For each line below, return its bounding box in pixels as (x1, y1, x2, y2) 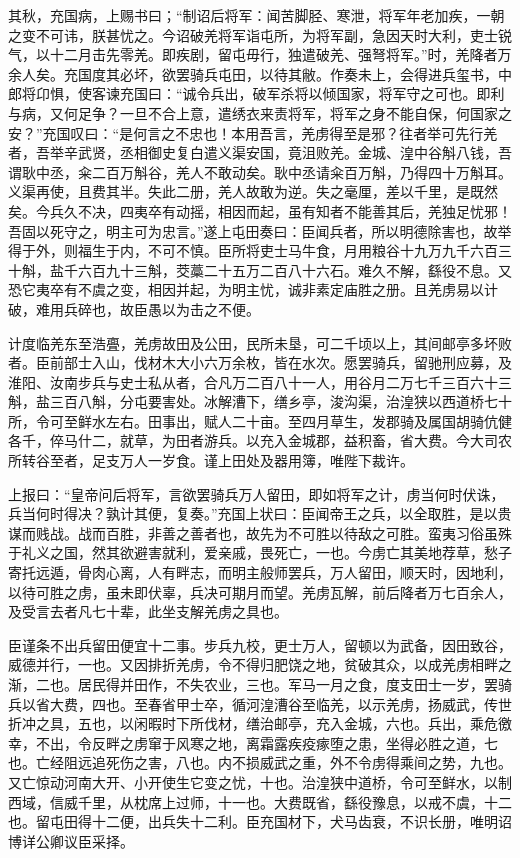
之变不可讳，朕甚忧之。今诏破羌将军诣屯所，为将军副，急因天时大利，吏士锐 (8, 24, 512, 45)
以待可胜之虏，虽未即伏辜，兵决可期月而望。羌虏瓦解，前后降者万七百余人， (8, 581, 512, 602)
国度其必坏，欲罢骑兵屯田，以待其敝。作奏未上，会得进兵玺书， (77, 63, 498, 84)
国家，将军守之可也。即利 (336, 83, 505, 104)
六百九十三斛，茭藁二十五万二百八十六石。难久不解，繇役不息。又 (77, 259, 512, 280)
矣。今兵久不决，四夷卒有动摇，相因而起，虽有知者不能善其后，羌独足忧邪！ (8, 200, 512, 221)
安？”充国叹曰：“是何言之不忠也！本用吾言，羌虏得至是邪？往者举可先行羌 (8, 122, 498, 143)
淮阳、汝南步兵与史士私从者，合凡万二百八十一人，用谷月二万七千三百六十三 (8, 371, 512, 392)
